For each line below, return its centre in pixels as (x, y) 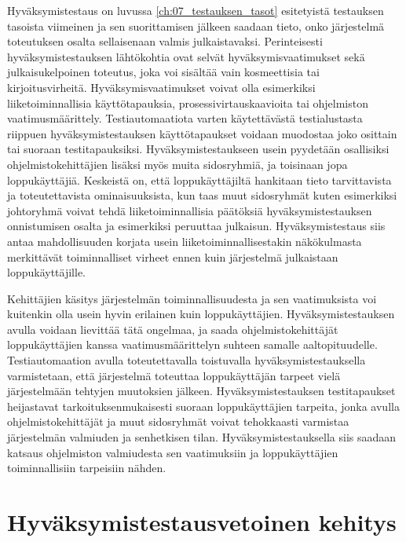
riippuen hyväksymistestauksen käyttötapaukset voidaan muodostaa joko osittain (202, 133)
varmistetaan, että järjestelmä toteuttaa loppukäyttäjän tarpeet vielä (174, 375)
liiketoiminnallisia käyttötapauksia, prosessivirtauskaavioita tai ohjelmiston (188, 103)
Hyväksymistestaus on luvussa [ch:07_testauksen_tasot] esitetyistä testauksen (196, 10)
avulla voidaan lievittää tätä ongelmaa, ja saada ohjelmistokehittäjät (173, 329)
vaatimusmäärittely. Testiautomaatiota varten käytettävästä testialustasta (185, 118)
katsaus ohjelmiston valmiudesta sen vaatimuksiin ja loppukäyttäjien (173, 452)
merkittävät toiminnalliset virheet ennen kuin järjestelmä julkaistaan (173, 256)
